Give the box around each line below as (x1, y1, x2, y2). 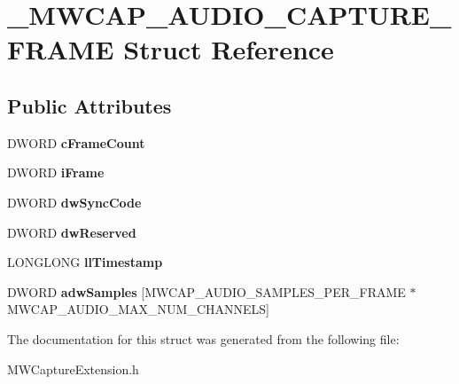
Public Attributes (7, 91, 172, 119)
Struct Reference (123, 31, 334, 67)
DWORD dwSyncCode (7, 192, 142, 211)
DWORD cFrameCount (7, 133, 145, 152)
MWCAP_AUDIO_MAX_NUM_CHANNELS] (7, 300, 269, 318)
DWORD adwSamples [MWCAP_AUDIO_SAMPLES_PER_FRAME (7, 282, 406, 301)
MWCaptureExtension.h (7, 359, 139, 378)
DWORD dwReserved (7, 223, 136, 241)
